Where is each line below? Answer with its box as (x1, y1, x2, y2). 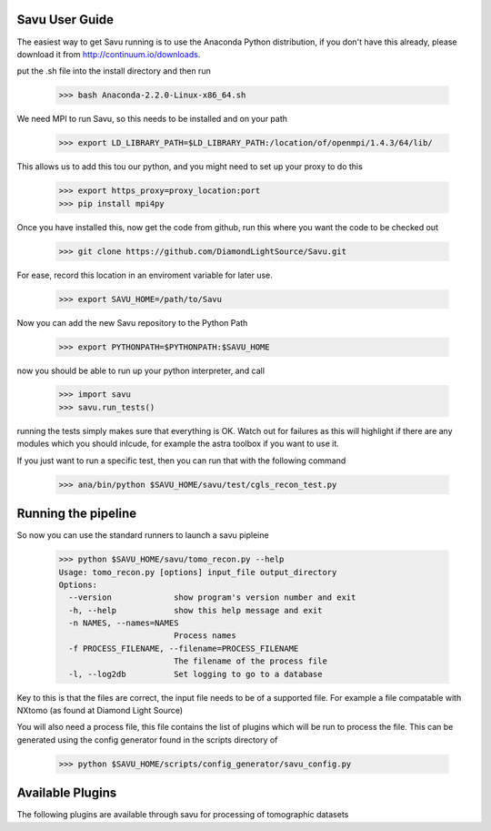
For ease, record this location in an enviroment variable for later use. (16, 269, 273, 280)
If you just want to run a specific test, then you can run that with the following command (16, 455, 346, 466)
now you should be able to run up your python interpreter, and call (16, 365, 266, 376)
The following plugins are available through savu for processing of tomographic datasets (16, 809, 349, 820)
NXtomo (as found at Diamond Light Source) (16, 705, 184, 715)
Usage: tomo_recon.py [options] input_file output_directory (58, 567, 337, 577)
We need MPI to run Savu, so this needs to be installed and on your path (16, 114, 288, 125)
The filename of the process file (173, 656, 327, 666)
